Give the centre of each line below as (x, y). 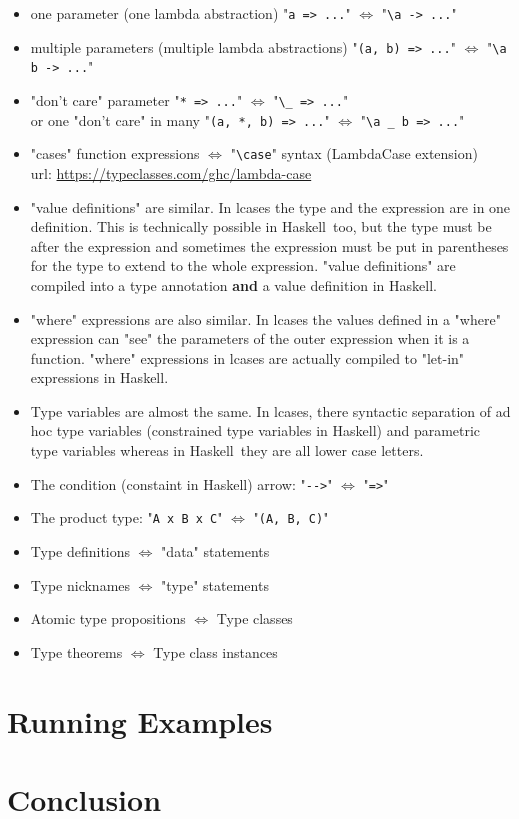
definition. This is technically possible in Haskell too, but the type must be (261, 226)
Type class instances (215, 651)
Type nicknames (80, 584)
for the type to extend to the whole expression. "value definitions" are (243, 265)
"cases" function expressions (115, 153)
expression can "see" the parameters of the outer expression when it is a (250, 338)
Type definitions (80, 550)
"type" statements (215, 584)
